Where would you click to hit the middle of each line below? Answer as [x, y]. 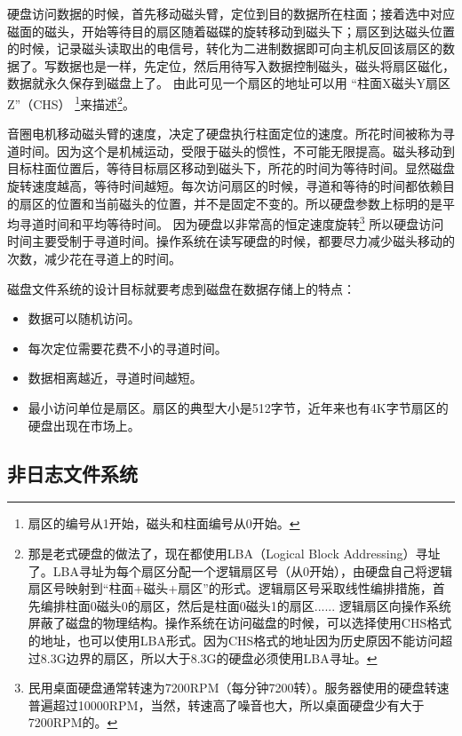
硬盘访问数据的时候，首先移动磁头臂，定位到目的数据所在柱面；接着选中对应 [231, 13]
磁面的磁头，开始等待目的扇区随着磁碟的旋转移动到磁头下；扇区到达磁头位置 [231, 31]
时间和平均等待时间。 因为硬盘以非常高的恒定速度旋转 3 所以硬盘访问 [244, 222]
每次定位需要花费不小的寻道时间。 [127, 348]
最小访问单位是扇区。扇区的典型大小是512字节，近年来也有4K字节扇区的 [238, 408]
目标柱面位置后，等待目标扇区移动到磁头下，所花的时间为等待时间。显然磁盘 [231, 168]
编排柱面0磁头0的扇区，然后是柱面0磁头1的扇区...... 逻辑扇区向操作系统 [246, 605]
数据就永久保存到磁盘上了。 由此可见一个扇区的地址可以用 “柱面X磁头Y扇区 [229, 83]
